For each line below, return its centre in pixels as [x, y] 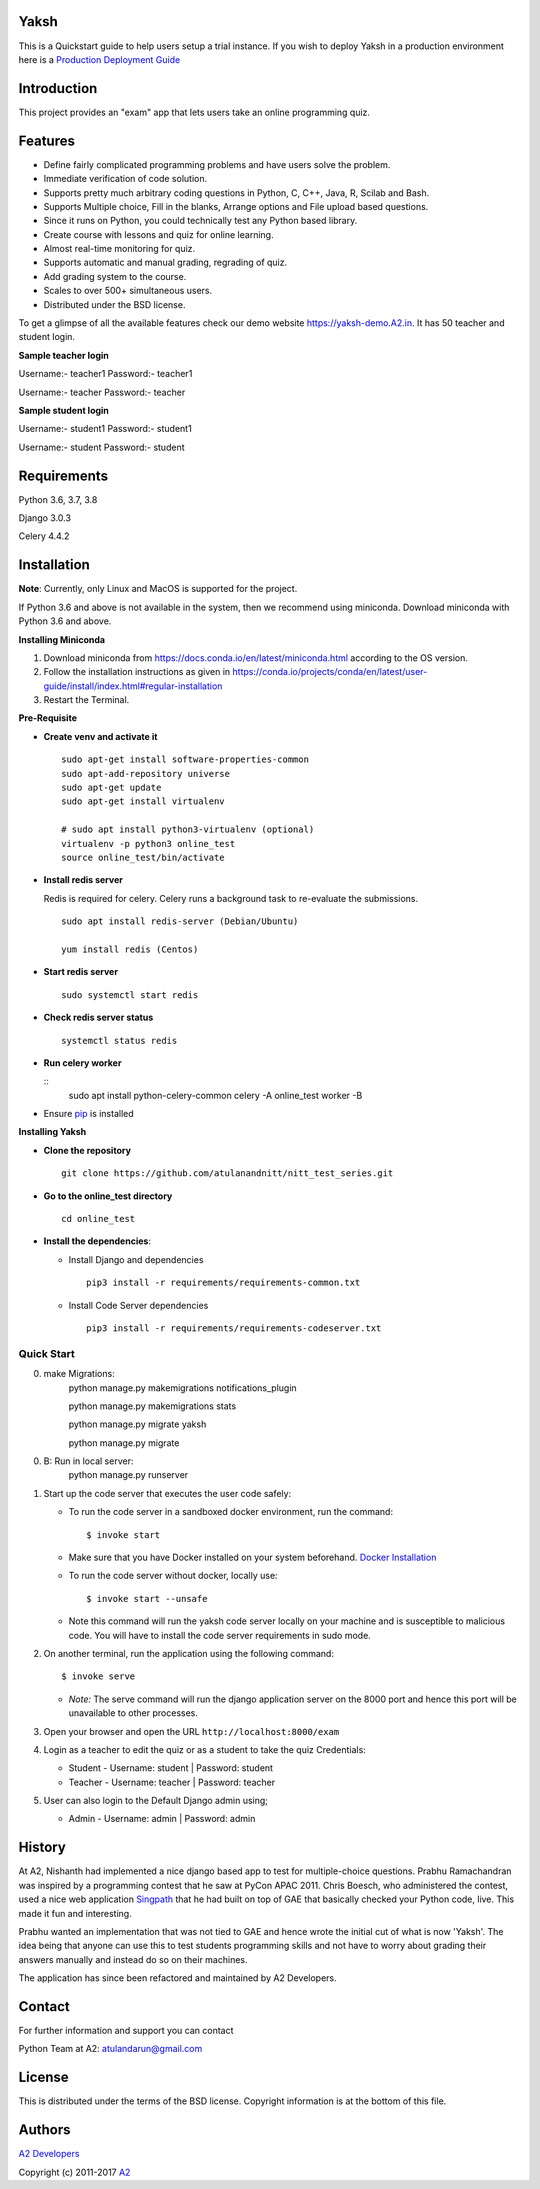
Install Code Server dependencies [138, 1305]
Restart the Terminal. [86, 700]
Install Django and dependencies [136, 1259]
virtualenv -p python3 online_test [148, 843]
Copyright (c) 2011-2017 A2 [74, 2172]
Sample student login [64, 410]
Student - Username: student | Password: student [171, 1768]
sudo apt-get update [111, 788]
